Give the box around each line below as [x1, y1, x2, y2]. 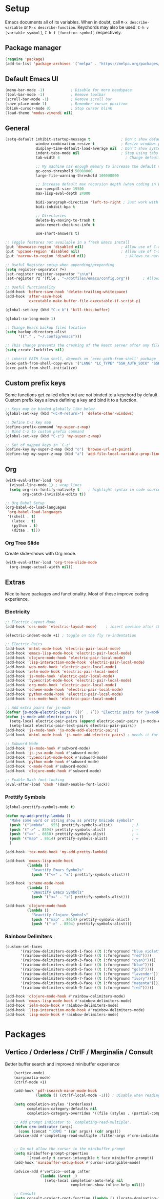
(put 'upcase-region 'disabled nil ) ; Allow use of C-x [5, 249, 161, 254]
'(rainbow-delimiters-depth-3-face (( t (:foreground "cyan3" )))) [20, 958, 156, 963]
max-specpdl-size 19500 [36, 186, 84, 191]
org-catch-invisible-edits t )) [22, 492, 86, 497]
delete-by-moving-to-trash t [36, 218, 95, 223]
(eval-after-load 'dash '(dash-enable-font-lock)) [5, 782, 110, 787]
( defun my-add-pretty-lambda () [5, 813, 71, 818]
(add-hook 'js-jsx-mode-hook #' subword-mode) [5, 750, 99, 755]
